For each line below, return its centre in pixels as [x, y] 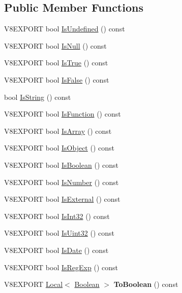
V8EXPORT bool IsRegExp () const [61, 267]
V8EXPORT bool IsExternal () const [62, 199]
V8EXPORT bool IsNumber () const [62, 182]
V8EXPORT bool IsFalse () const [57, 79]
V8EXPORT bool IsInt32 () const [57, 216]
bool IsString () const [38, 97]
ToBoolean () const [146, 284]
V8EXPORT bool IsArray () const [58, 131]
